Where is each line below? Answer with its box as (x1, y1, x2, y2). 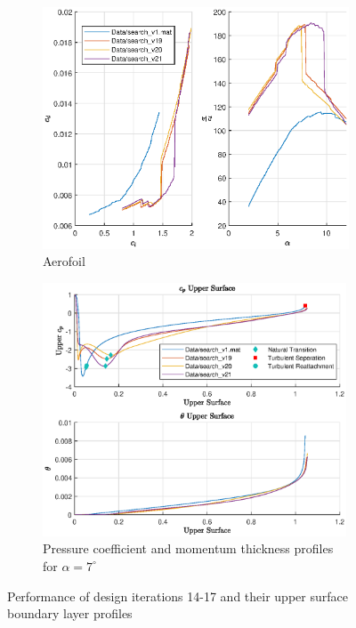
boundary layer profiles (7, 604, 133, 623)
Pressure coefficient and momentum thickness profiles (43, 539, 334, 558)
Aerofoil (43, 252, 85, 270)
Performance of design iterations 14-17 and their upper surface (7, 586, 348, 605)
